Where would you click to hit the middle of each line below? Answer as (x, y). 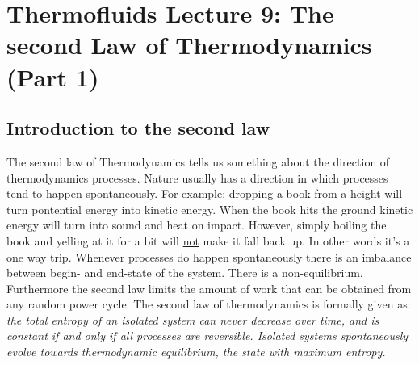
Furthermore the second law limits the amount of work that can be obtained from (209, 288)
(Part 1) (53, 76)
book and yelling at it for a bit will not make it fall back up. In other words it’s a (208, 240)
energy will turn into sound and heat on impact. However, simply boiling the (197, 225)
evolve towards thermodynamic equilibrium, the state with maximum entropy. (196, 352)
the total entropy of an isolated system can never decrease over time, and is (193, 319)
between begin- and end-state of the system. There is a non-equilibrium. (185, 273)
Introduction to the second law (138, 128)
